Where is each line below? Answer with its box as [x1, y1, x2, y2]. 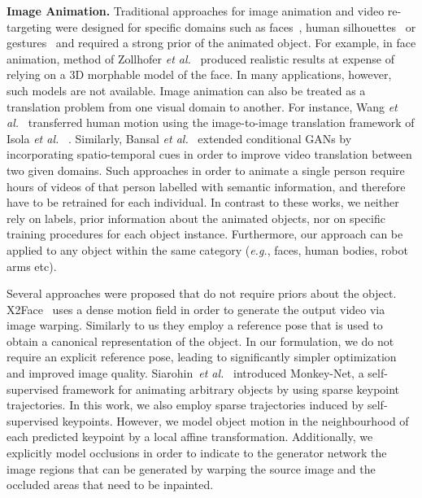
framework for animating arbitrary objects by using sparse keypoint [62, 380, 400, 397]
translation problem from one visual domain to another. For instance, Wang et [7, 98, 398, 115]
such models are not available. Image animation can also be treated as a [7, 81, 366, 98]
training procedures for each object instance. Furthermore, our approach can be [7, 225, 403, 242]
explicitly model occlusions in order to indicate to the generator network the [7, 444, 387, 461]
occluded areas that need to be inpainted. [7, 476, 214, 493]
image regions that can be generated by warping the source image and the [7, 460, 376, 477]
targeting [7, 18, 52, 35]
